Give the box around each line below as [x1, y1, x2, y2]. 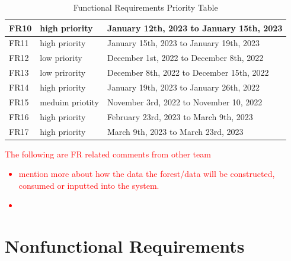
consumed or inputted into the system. [18, 179, 159, 191]
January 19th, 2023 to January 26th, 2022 [107, 80, 260, 93]
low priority [40, 51, 82, 64]
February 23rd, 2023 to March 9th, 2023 [107, 110, 253, 123]
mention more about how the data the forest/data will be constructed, [18, 167, 275, 180]
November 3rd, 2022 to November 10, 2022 [107, 95, 263, 108]
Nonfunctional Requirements [5, 234, 245, 258]
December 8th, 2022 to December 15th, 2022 [107, 66, 269, 79]
